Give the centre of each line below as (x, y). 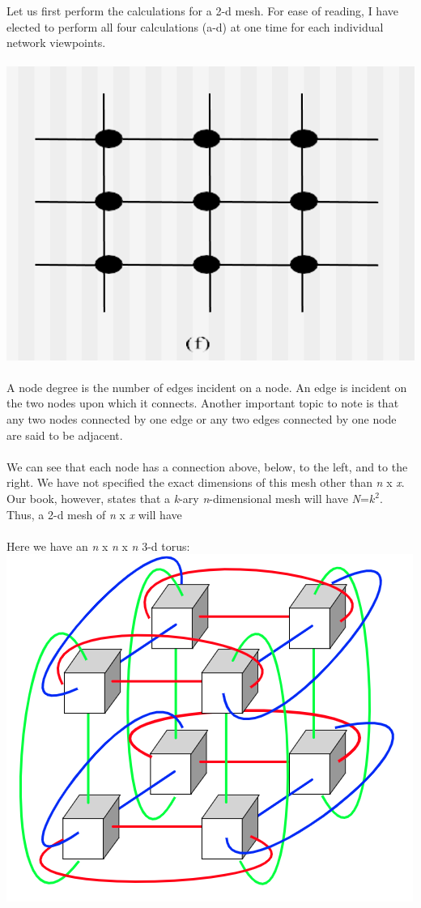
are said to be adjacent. (65, 435)
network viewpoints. (56, 43)
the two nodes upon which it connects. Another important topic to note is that (203, 403)
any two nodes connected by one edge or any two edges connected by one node (202, 419)
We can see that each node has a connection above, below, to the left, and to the (207, 466)
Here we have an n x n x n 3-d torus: (98, 546)
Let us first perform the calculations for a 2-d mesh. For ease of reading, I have (202, 11)
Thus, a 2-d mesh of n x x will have (94, 514)
